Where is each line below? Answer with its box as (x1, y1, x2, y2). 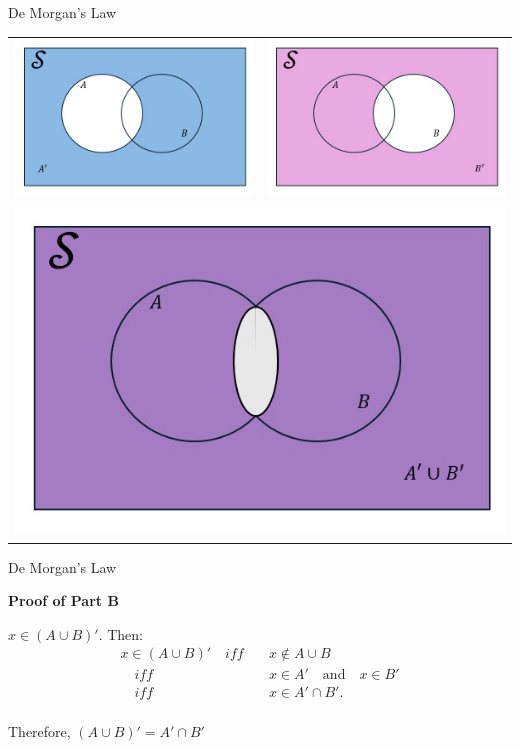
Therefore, (8, 720, 71, 741)
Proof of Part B (8, 590, 119, 611)
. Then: (98, 623, 143, 644)
